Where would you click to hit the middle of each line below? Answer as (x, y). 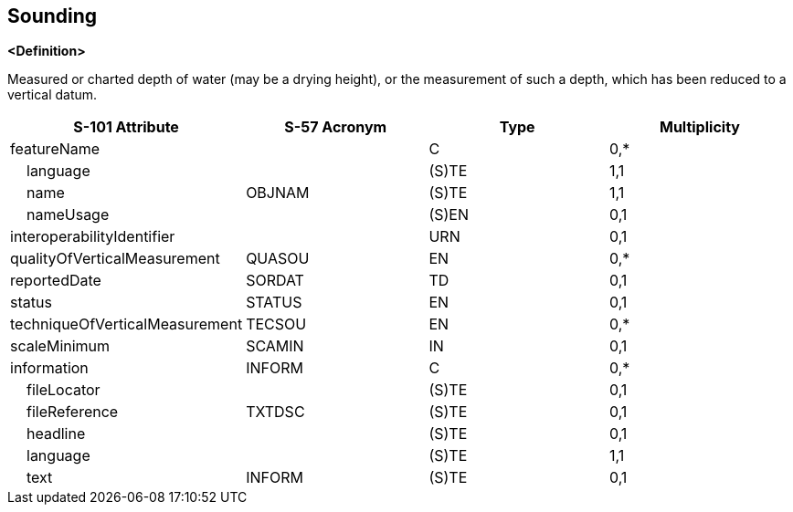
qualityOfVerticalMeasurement (115, 259)
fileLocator (63, 390)
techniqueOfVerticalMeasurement (127, 324)
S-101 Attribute (126, 127)
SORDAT (275, 281)
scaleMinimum (60, 346)
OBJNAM (278, 193)
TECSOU (276, 324)
